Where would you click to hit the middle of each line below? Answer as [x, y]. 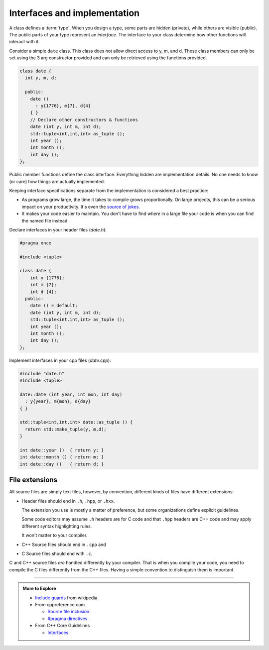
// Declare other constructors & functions [84, 120]
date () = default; [54, 306]
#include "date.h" [42, 374]
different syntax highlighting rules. [57, 526]
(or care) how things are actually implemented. [57, 181]
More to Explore [40, 589]
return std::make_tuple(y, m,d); [66, 429]
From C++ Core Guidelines [63, 626]
